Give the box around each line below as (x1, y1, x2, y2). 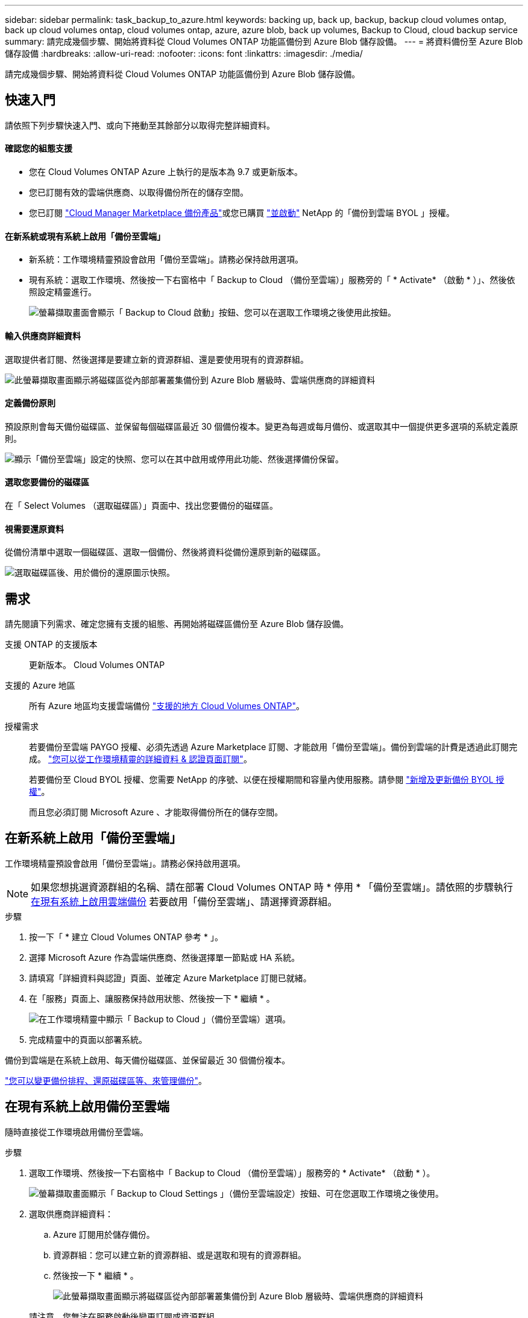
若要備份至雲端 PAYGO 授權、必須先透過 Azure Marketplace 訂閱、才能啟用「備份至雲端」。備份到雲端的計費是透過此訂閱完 (29, 742, 518, 752)
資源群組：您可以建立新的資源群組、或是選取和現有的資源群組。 (53, 1249, 306, 1260)
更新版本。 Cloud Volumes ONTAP (29, 660, 165, 670)
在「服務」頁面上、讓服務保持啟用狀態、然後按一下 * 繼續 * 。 (29, 993, 275, 1004)
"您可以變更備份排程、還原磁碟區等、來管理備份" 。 (5, 1075, 207, 1086)
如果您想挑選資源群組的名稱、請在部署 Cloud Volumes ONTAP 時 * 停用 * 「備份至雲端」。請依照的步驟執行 (31, 880, 513, 893)
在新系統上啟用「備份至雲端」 (5, 830, 182, 846)
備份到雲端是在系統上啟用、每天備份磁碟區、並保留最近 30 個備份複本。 (5, 1054, 291, 1065)
